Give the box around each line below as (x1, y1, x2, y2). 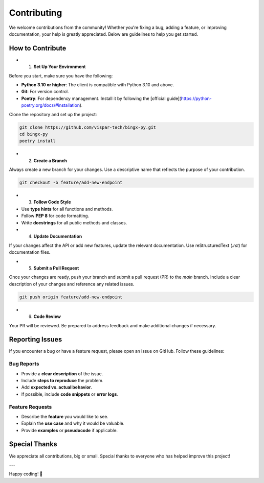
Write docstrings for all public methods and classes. (21, 219, 127, 225)
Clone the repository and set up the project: (9, 111, 97, 117)
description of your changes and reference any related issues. (9, 281, 134, 287)
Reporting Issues (9, 336, 62, 344)
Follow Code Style (33, 199, 71, 205)
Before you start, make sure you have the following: (9, 72, 113, 78)
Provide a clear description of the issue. (21, 370, 103, 377)
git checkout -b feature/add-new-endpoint (19, 180, 123, 186)
